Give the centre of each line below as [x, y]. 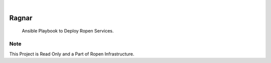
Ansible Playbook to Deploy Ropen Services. [68, 31]
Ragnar [21, 18]
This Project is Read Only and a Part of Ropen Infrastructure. [72, 54]
